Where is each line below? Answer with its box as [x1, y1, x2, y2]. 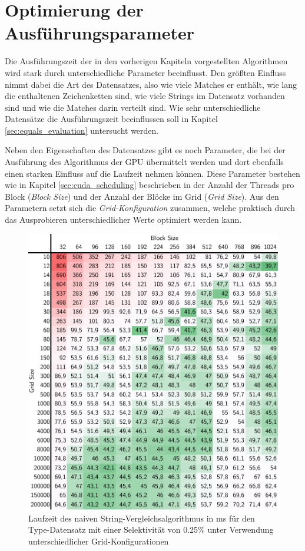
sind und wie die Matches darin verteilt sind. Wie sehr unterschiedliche [5, 101, 261, 113]
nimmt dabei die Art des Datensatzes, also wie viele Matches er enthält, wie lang [5, 78, 297, 90]
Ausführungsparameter [5, 21, 195, 45]
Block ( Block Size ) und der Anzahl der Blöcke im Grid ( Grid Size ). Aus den [5, 190, 279, 202]
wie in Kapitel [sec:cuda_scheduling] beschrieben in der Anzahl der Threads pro [5, 179, 294, 191]
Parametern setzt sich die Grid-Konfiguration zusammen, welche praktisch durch [5, 202, 296, 214]
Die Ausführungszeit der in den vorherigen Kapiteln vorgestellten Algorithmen [5, 55, 288, 67]
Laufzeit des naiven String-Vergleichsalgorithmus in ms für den [28, 512, 255, 524]
